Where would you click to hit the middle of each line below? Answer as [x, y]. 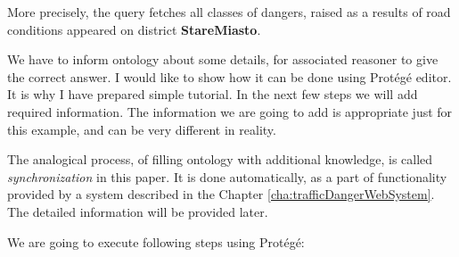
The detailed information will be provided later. [138, 211]
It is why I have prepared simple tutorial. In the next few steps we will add [213, 94]
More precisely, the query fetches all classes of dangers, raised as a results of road [229, 12]
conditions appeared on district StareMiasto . [134, 29]
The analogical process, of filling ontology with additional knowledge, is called [220, 159]
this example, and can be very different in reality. [142, 129]
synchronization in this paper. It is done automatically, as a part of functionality [227, 176]
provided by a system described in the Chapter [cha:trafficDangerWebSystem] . [221, 194]
